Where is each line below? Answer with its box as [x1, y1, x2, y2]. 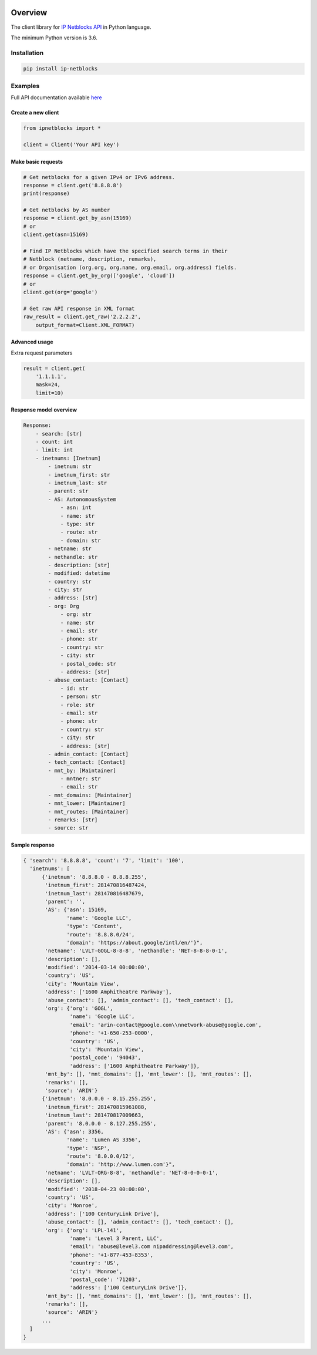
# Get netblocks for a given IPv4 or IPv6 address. [23, 174, 176, 180]
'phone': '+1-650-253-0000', [69, 1030, 154, 1036]
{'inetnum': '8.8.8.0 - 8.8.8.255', [42, 874, 147, 880]
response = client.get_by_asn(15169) [23, 215, 132, 221]
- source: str [48, 825, 89, 831]
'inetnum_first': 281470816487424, [45, 882, 147, 889]
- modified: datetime [48, 570, 110, 577]
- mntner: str [60, 776, 101, 782]
